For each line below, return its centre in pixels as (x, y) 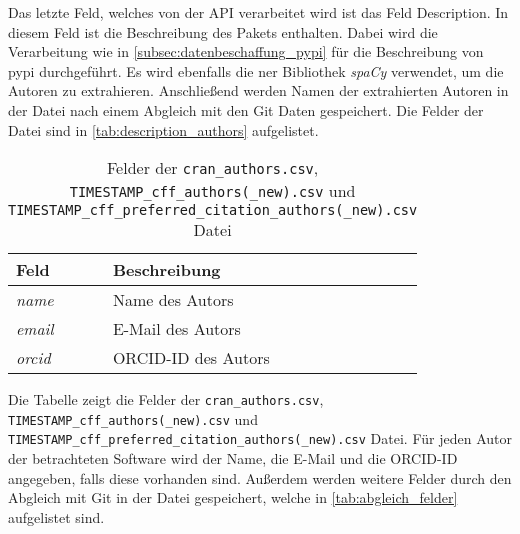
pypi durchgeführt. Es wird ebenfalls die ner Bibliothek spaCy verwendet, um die (256, 70)
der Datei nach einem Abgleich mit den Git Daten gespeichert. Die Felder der (246, 109)
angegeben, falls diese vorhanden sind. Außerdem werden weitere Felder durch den (260, 477)
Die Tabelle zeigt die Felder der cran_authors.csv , (166, 399)
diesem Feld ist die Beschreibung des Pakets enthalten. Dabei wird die (223, 31)
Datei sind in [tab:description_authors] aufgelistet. (163, 129)
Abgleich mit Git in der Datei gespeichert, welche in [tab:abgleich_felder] (233, 497)
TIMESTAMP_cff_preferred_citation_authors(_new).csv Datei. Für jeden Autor (260, 438)
